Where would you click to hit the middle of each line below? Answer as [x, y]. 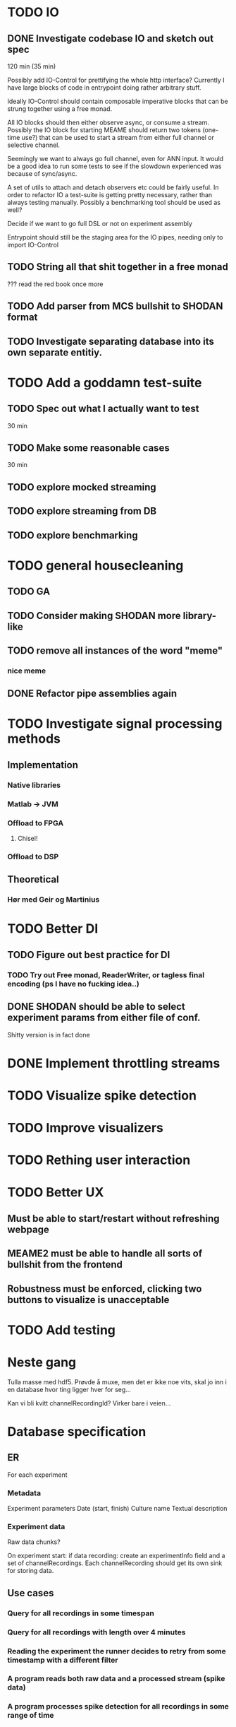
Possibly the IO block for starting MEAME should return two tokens [104, 130]
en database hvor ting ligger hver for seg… [69, 1389]
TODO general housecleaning [95, 565]
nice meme [27, 671]
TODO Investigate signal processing [115, 724]
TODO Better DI [53, 929]
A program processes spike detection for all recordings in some [118, 1707]
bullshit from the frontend [65, 1265]
